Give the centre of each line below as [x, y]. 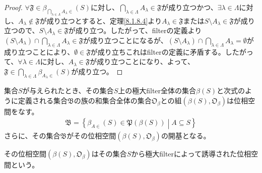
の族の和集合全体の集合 [113, 100]
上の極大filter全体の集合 [157, 91]
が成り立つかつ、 [189, 7]
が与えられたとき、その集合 [68, 91]
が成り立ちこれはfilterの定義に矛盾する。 [158, 51]
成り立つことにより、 [39, 51]
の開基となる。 [186, 135]
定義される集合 [43, 100]
